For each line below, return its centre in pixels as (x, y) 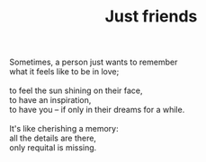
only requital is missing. (53, 148)
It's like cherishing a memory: (64, 129)
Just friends (151, 17)
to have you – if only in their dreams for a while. (97, 110)
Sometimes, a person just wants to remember (94, 62)
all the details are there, (53, 138)
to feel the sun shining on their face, (76, 90)
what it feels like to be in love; (64, 72)
